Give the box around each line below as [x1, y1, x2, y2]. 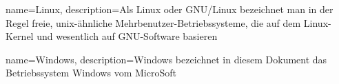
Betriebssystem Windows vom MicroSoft [6, 65, 176, 80]
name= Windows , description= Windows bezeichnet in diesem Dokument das [6, 52, 327, 66]
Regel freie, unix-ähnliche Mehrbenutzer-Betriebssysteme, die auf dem [6, 15, 301, 30]
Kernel [6, 29, 34, 43]
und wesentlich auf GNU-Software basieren [37, 29, 218, 43]
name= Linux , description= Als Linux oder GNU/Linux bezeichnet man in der [6, 2, 333, 16]
